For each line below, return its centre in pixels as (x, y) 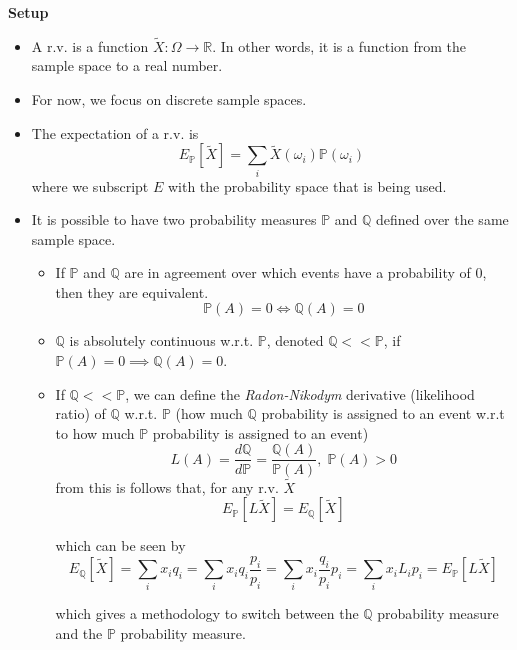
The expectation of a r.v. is (115, 132)
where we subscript (90, 185)
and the (79, 633)
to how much (95, 432)
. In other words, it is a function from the (339, 45)
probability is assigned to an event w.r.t (383, 413)
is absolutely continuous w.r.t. (161, 340)
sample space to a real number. (127, 65)
